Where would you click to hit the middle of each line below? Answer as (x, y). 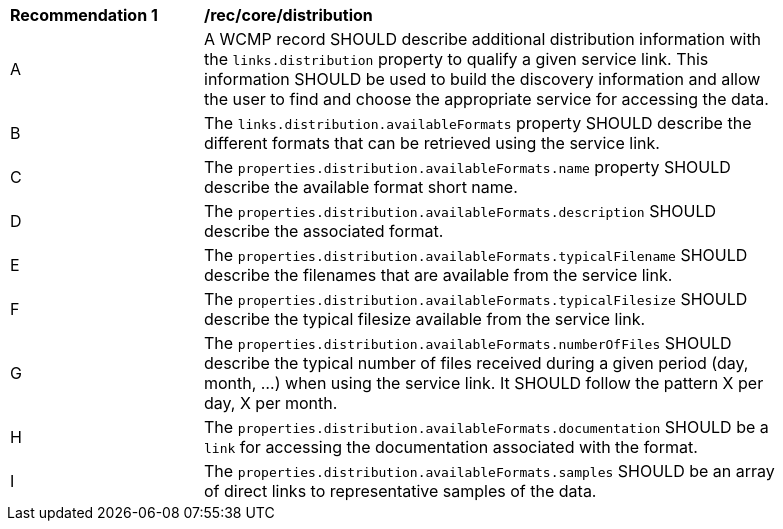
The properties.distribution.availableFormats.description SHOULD (460, 211)
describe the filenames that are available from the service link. (438, 275)
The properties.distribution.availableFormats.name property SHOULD (467, 167)
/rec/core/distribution (288, 15)
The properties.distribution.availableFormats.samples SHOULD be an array (489, 471)
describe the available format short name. (361, 187)
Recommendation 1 (84, 15)
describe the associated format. (324, 231)
